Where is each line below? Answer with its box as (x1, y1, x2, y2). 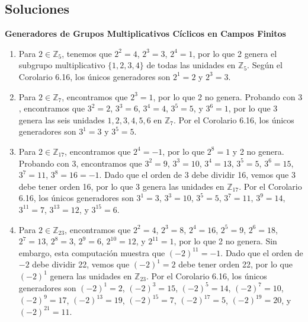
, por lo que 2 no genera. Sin (174, 235, 277, 247)
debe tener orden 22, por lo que (178, 258, 293, 270)
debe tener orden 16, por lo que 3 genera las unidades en (18, 180, 224, 192)
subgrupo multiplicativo (18, 59, 105, 71)
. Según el (247, 59, 283, 71)
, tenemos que (62, 47, 112, 59)
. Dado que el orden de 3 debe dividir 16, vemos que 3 (99, 168, 296, 181)
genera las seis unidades (18, 113, 105, 126)
